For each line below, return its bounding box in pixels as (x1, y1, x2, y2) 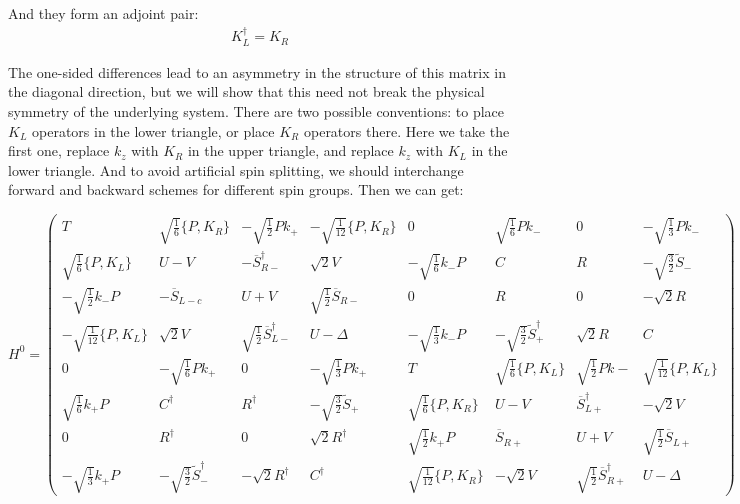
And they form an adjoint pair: (8, 3, 199, 23)
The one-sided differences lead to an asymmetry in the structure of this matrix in (8, 61, 506, 82)
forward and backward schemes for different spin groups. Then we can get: (8, 179, 464, 200)
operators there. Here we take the (303, 120, 510, 141)
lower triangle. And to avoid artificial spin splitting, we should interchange (8, 159, 464, 180)
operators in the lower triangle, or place (32, 120, 275, 141)
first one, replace (8, 140, 110, 161)
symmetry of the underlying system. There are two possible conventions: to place (8, 101, 505, 122)
